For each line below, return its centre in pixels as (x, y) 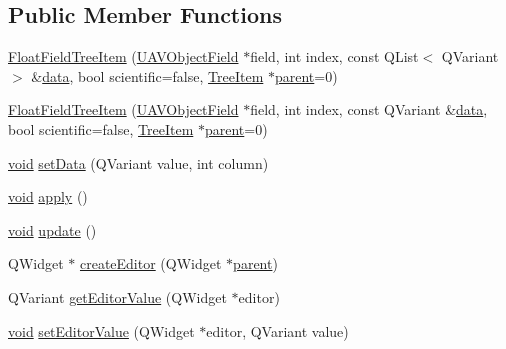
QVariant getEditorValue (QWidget (117, 296)
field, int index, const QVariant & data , (369, 109)
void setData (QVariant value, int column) (138, 162)
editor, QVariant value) (277, 330)
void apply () (48, 196)
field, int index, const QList (334, 56)
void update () (52, 229)
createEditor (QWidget (150, 263)
